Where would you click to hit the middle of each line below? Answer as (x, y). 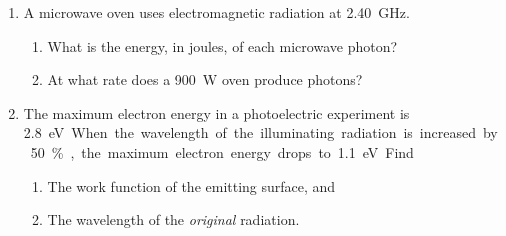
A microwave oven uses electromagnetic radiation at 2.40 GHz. (216, 12)
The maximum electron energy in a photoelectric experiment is (216, 112)
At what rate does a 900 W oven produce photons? (205, 79)
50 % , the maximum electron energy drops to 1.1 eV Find (222, 151)
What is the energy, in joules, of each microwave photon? (222, 45)
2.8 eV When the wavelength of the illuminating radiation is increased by (260, 132)
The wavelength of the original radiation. (173, 219)
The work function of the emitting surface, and (191, 185)
